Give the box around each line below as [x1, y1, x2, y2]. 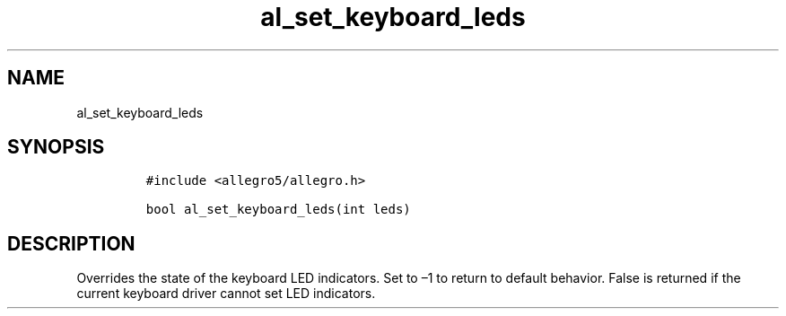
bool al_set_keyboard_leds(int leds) [145, 202, 411, 217]
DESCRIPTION [7, 232, 135, 255]
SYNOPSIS [7, 136, 105, 159]
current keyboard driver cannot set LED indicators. [76, 285, 376, 302]
